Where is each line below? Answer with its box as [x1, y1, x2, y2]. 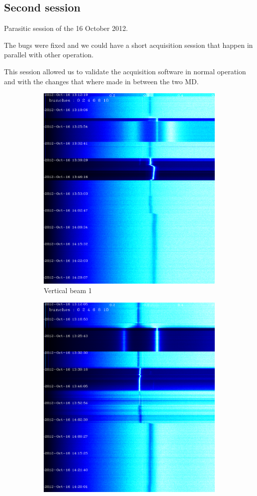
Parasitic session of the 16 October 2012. [4, 23, 128, 33]
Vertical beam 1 [44, 285, 92, 296]
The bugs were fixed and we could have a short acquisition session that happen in [4, 39, 253, 50]
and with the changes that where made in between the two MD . [4, 76, 199, 86]
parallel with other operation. [4, 49, 94, 60]
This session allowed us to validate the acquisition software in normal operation [4, 66, 246, 76]
